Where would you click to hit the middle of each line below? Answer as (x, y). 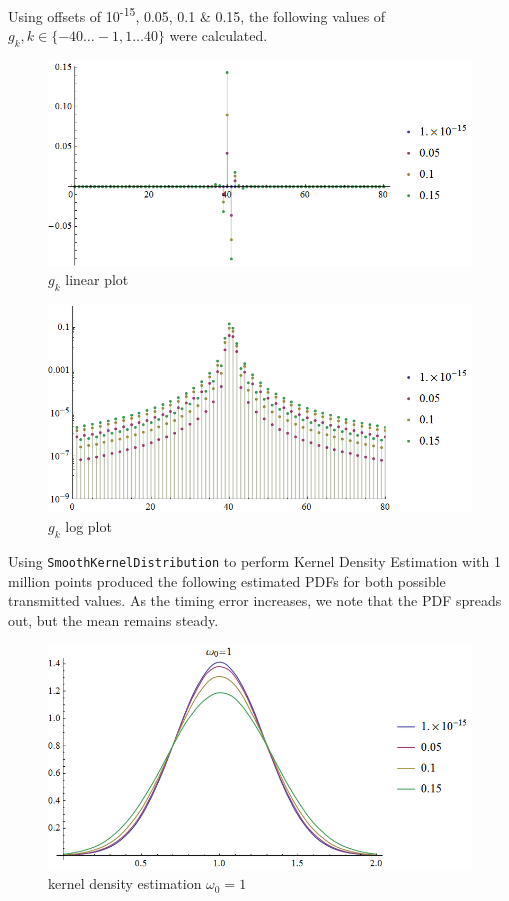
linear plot (97, 279)
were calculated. (218, 35)
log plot (88, 526)
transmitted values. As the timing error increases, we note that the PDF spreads (255, 600)
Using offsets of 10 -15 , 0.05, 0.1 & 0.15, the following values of (197, 14)
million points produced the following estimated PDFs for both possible (227, 580)
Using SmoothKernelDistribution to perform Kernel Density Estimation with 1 (255, 561)
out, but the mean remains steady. (113, 620)
